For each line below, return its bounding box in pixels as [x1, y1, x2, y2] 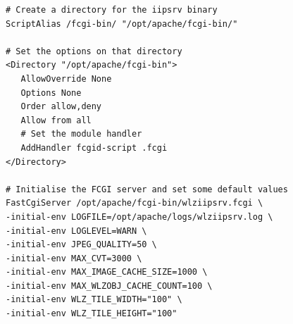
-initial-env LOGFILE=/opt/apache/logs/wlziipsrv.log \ [6, 211, 273, 222]
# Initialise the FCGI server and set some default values [6, 184, 288, 194]
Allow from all [20, 115, 92, 125]
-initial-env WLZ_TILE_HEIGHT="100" [6, 309, 177, 319]
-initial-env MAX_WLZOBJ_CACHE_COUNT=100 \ [6, 280, 213, 291]
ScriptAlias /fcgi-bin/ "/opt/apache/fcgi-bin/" [6, 18, 238, 29]
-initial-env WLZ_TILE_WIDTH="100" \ [6, 294, 182, 305]
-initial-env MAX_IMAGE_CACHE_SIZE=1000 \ [6, 267, 208, 278]
